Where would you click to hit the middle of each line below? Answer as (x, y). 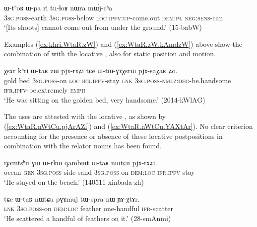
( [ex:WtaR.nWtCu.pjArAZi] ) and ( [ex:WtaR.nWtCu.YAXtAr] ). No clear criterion (128, 126)
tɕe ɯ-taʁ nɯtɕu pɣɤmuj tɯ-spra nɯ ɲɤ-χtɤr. (72, 198)
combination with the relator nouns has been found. (83, 146)
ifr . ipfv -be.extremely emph (45, 90)
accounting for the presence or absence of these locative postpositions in (113, 136)
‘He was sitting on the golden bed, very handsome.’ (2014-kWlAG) (105, 99)
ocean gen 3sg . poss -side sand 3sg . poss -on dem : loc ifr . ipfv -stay (99, 172)
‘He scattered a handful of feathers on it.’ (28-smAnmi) (88, 218)
